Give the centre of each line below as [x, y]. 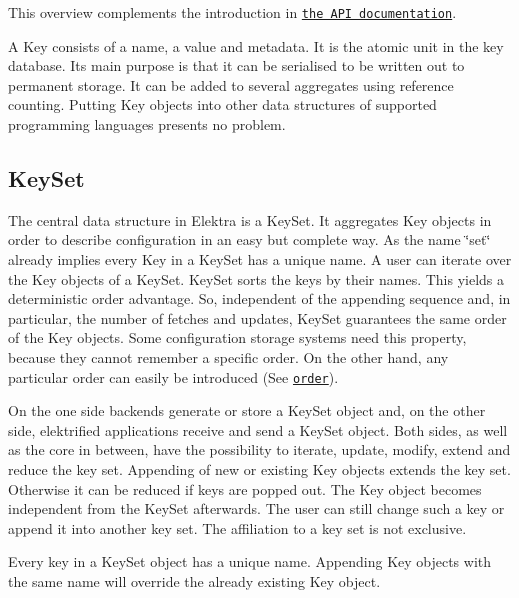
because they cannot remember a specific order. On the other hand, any [228, 356]
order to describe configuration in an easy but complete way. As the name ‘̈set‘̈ [249, 239]
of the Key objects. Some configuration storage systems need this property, [237, 337]
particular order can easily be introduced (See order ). [173, 376]
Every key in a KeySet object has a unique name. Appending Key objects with [250, 561]
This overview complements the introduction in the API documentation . [232, 12]
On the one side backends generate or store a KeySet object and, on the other [247, 410]
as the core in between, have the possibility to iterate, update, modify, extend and [259, 449]
